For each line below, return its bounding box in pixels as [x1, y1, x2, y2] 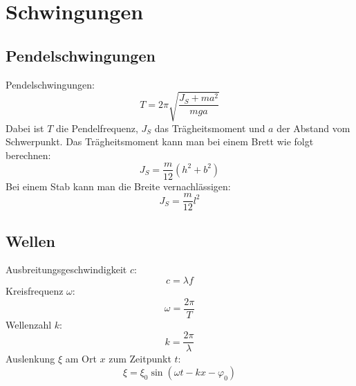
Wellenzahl [6, 317, 52, 331]
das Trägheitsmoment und [154, 120, 265, 135]
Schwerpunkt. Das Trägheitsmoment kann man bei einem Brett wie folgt [6, 134, 314, 149]
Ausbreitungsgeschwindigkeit [6, 262, 127, 277]
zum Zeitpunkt [109, 351, 171, 366]
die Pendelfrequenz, [56, 120, 138, 135]
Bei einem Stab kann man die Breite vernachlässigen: [6, 178, 231, 193]
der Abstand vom [277, 120, 350, 135]
